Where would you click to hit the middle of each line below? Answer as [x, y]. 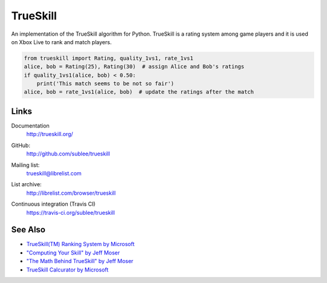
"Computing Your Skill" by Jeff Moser [73, 252]
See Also [28, 230]
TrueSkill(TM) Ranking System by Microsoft [81, 244]
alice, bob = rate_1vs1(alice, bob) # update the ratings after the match [139, 92]
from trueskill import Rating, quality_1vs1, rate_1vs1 [109, 58]
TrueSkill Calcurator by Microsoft [68, 270]
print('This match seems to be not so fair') [105, 84]
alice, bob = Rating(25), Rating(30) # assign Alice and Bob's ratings [134, 67]
